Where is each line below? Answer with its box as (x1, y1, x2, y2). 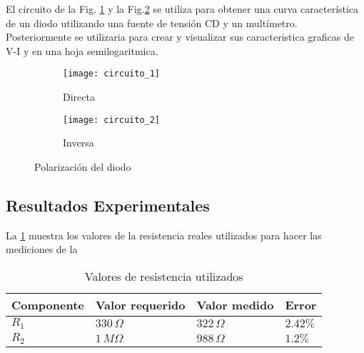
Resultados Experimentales (6, 194, 210, 216)
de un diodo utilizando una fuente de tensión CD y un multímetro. (6, 15, 298, 30)
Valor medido (196, 296, 274, 313)
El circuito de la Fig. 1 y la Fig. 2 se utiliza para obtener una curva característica (6, 1, 359, 16)
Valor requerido (95, 296, 186, 313)
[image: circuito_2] (63, 114, 161, 125)
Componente (11, 296, 84, 313)
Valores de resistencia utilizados (84, 267, 243, 284)
